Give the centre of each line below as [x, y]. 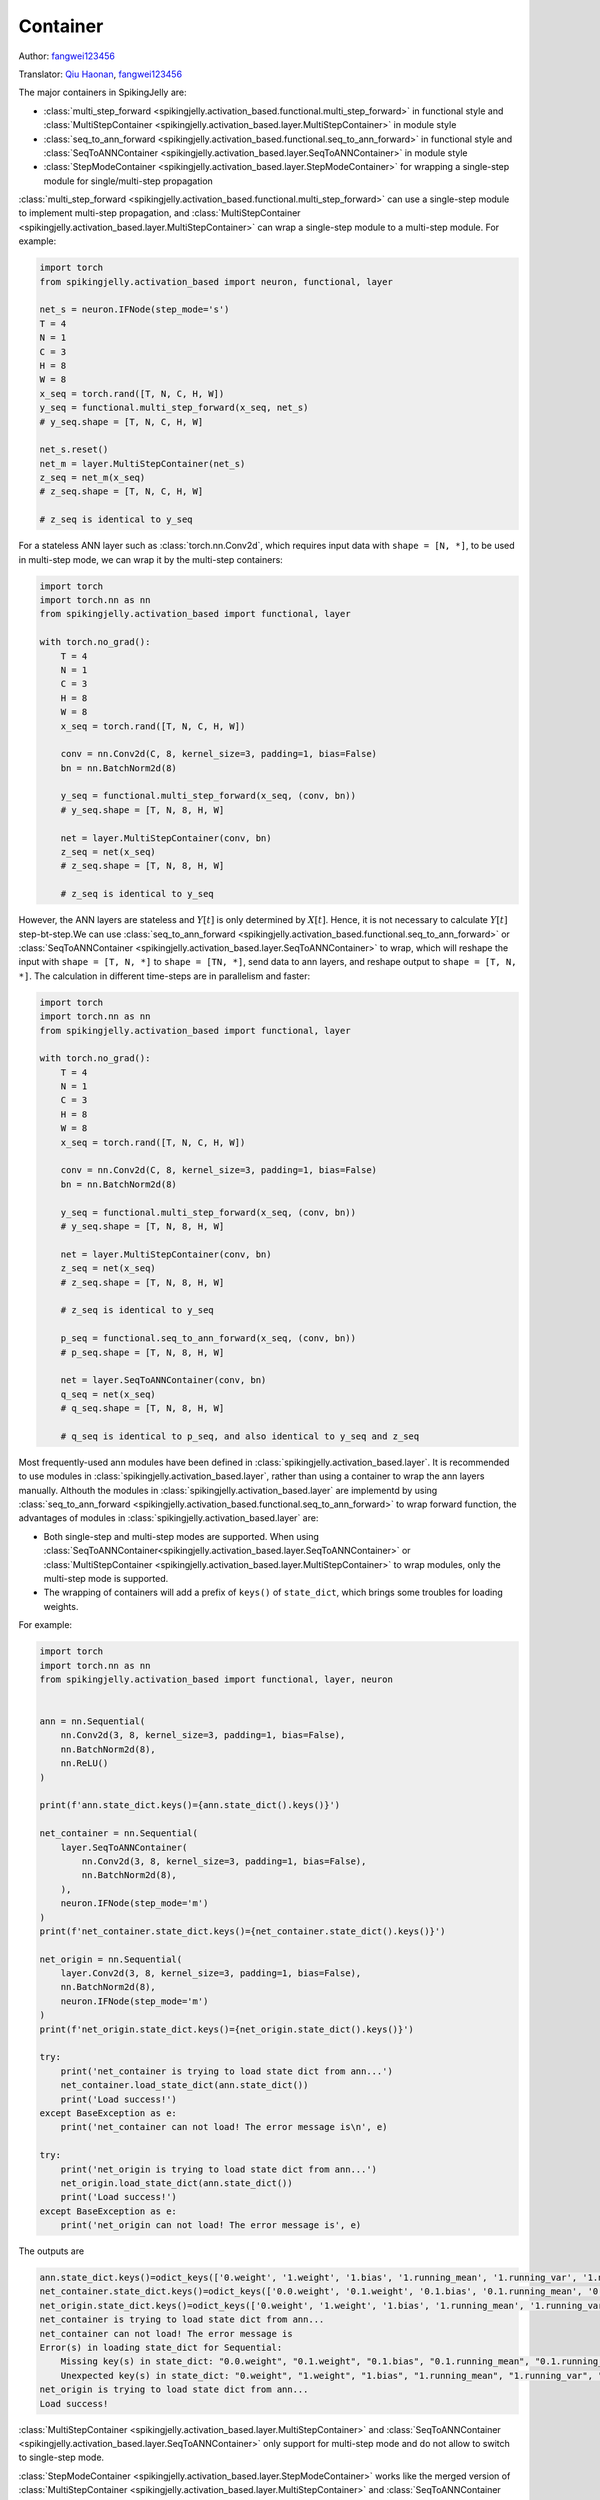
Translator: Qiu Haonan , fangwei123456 [100, 74]
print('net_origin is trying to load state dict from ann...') [219, 2169]
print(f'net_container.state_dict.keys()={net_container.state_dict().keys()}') [242, 1931]
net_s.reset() [74, 449]
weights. [61, 1606]
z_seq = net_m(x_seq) [92, 478]
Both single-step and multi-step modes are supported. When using [181, 1536]
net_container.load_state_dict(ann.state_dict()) [184, 2085]
